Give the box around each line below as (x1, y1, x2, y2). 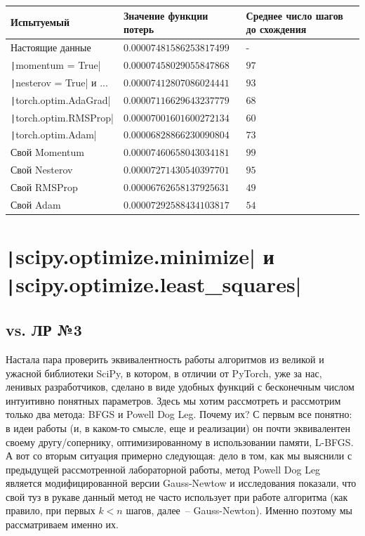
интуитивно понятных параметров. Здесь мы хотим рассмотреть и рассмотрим (6, 393, 341, 407)
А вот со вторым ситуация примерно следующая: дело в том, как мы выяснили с (6, 448, 352, 463)
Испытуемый (11, 15, 70, 30)
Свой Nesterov (11, 162, 73, 177)
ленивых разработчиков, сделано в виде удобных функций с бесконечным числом (6, 379, 354, 394)
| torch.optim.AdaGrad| (11, 92, 111, 107)
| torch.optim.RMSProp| (11, 110, 114, 124)
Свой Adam (11, 197, 61, 211)
